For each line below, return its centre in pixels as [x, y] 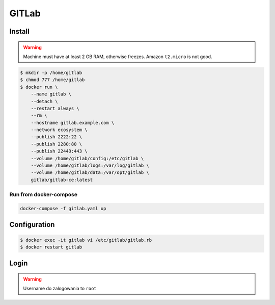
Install [20, 31]
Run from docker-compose [43, 195]
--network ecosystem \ [59, 130]
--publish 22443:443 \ [59, 151]
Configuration [32, 225]
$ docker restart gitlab [51, 247]
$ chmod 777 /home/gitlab [52, 80]
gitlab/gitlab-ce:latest [62, 180]
